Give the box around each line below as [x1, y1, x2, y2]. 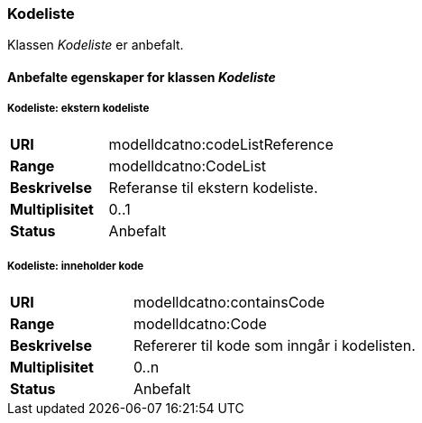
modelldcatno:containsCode [133, 292, 326, 311]
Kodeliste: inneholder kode [7, 260, 144, 273]
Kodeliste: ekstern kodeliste [7, 102, 150, 115]
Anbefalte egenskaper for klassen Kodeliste [7, 69, 276, 85]
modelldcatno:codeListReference [108, 134, 334, 153]
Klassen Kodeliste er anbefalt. [7, 37, 184, 53]
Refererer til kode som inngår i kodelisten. [133, 336, 416, 354]
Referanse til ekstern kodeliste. [108, 178, 318, 197]
